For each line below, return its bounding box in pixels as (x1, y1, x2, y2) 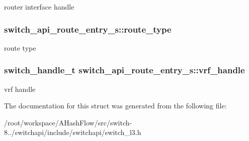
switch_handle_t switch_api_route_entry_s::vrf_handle (4, 64, 245, 76)
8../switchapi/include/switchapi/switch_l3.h (4, 127, 141, 137)
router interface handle (4, 2, 74, 12)
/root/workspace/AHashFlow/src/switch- (4, 117, 132, 127)
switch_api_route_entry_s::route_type (4, 23, 172, 35)
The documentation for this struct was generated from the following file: (4, 100, 227, 111)
